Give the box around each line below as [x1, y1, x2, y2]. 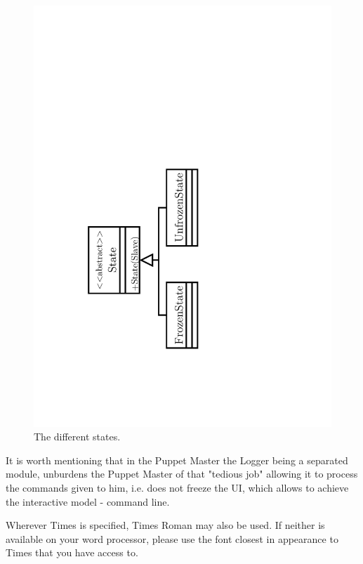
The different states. [34, 429, 121, 444]
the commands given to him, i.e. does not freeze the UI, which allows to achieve [6, 480, 349, 495]
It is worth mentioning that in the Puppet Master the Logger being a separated [6, 452, 348, 467]
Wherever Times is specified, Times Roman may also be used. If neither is [6, 518, 325, 532]
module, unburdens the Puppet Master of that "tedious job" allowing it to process [6, 466, 358, 481]
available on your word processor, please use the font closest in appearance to [6, 531, 338, 546]
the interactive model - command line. [6, 494, 170, 509]
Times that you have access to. [6, 545, 138, 560]
